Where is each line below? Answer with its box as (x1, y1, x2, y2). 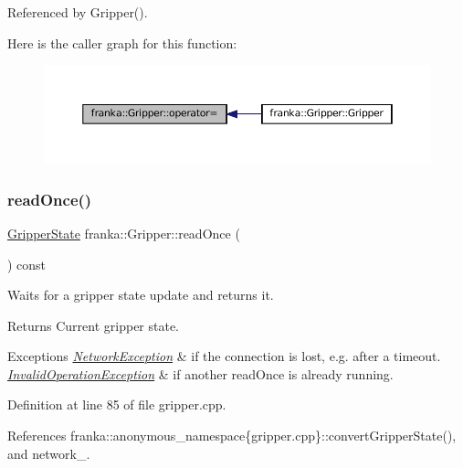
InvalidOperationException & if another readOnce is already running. (7, 364, 394, 383)
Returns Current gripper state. (7, 315, 180, 335)
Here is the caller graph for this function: (7, 33, 237, 52)
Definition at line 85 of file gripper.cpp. (7, 395, 226, 414)
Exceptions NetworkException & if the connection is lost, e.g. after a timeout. (7, 346, 441, 366)
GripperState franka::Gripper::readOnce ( (7, 223, 240, 242)
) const (7, 254, 47, 273)
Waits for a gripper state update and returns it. (7, 285, 274, 304)
